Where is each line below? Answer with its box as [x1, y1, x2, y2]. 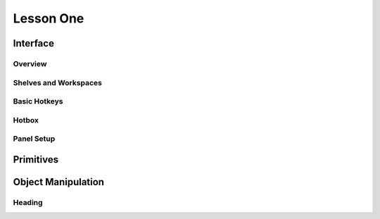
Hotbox [13, 115, 39, 125]
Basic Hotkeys [13, 96, 63, 106]
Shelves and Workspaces [13, 77, 102, 87]
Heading [13, 197, 43, 207]
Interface [13, 37, 54, 49]
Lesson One [13, 11, 84, 26]
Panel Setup [13, 134, 56, 144]
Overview [13, 58, 47, 68]
